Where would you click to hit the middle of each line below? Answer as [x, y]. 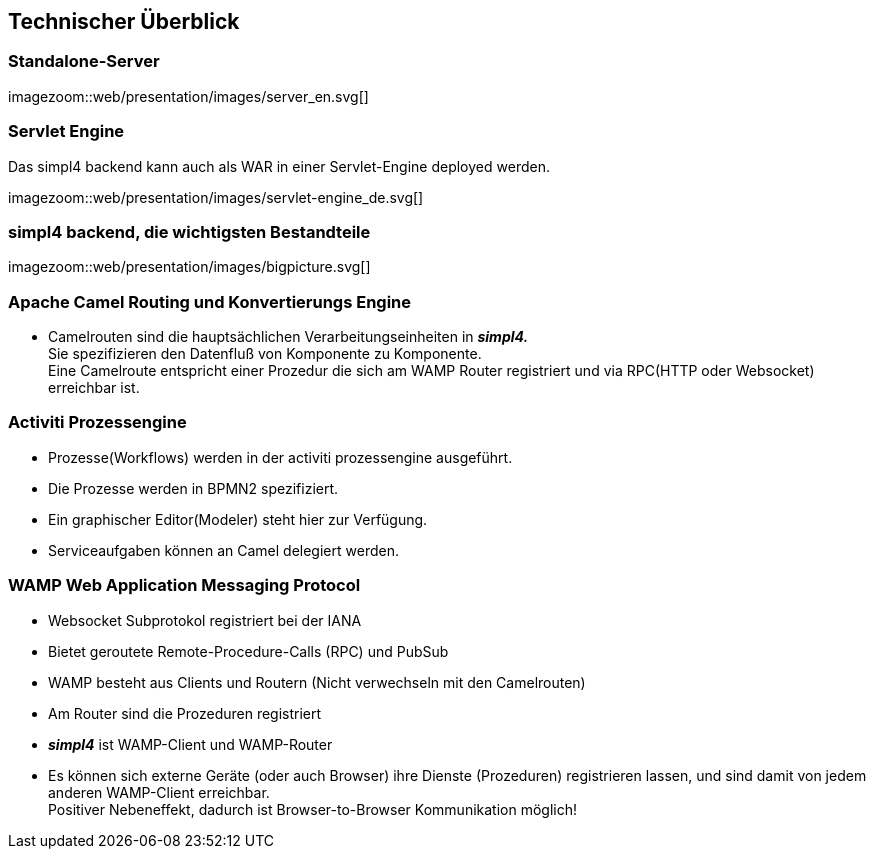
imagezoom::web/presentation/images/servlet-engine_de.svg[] [216, 197]
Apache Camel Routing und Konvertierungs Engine [210, 301]
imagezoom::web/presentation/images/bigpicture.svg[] [189, 267]
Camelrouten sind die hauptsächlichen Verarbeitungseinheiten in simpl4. [288, 337]
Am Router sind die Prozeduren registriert [185, 713]
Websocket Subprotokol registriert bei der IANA [205, 620]
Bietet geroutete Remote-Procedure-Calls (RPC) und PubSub [248, 651]
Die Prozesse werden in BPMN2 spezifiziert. [193, 488]
